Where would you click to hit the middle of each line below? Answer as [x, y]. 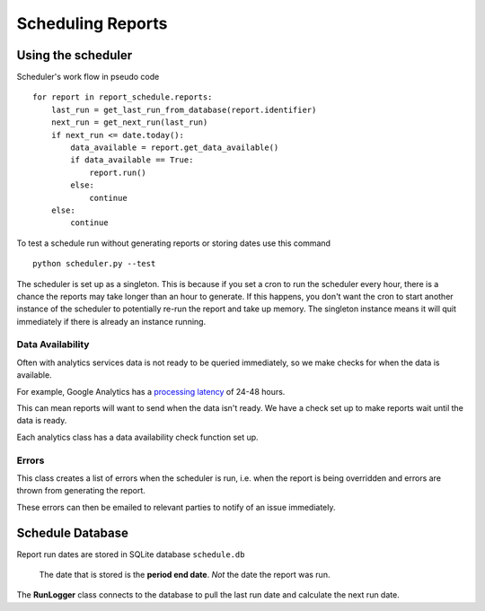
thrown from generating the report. [81, 491]
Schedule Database [73, 532]
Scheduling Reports [92, 23]
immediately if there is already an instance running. [111, 321]
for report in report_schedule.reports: [123, 97]
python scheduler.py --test [94, 264]
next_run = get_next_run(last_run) [129, 122]
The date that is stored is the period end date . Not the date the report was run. [185, 575]
